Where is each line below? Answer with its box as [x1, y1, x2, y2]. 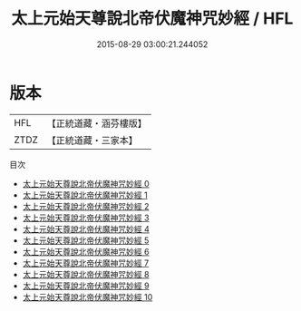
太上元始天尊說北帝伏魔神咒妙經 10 [22, 291, 153, 302]
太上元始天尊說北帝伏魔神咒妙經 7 [22, 258, 150, 268]
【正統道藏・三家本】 [46, 133, 139, 146]
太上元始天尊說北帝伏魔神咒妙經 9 [22, 280, 150, 291]
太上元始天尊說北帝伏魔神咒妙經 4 [22, 223, 150, 234]
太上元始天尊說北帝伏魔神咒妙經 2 [22, 200, 150, 211]
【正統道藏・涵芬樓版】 [46, 117, 148, 130]
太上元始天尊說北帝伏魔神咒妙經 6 [22, 246, 150, 257]
